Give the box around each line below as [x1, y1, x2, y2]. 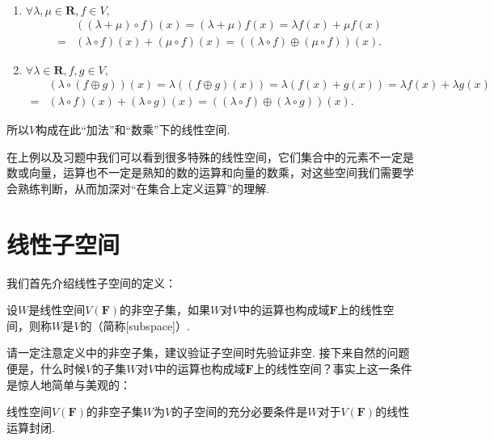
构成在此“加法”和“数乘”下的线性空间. [36, 121, 230, 138]
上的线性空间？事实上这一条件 [253, 360, 412, 376]
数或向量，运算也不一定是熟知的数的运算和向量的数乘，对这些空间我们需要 [6, 164, 403, 181]
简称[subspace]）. [103, 317, 190, 334]
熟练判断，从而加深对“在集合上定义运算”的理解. [17, 179, 270, 196]
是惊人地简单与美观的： [6, 376, 131, 393]
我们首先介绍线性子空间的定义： [6, 274, 176, 291]
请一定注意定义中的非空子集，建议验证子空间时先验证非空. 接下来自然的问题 [6, 344, 410, 361]
